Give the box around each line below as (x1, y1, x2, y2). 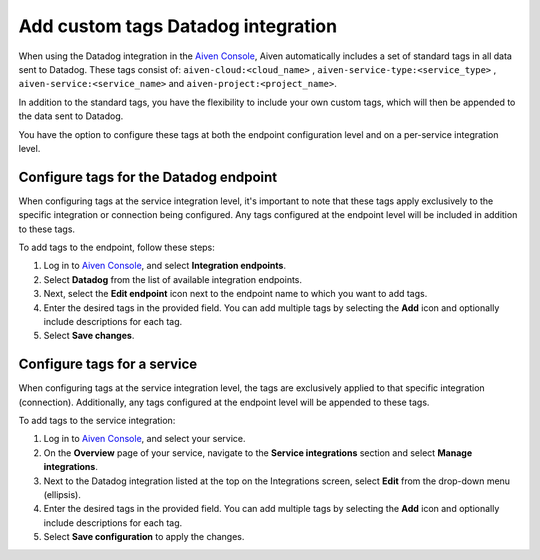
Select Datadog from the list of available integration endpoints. (43, 273, 303, 285)
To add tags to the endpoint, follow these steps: (18, 241, 215, 253)
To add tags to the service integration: (18, 415, 176, 426)
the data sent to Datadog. (18, 110, 124, 122)
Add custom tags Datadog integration (18, 15, 338, 37)
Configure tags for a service (18, 356, 198, 373)
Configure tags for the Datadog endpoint (18, 168, 278, 185)
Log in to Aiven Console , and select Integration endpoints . (43, 260, 287, 272)
